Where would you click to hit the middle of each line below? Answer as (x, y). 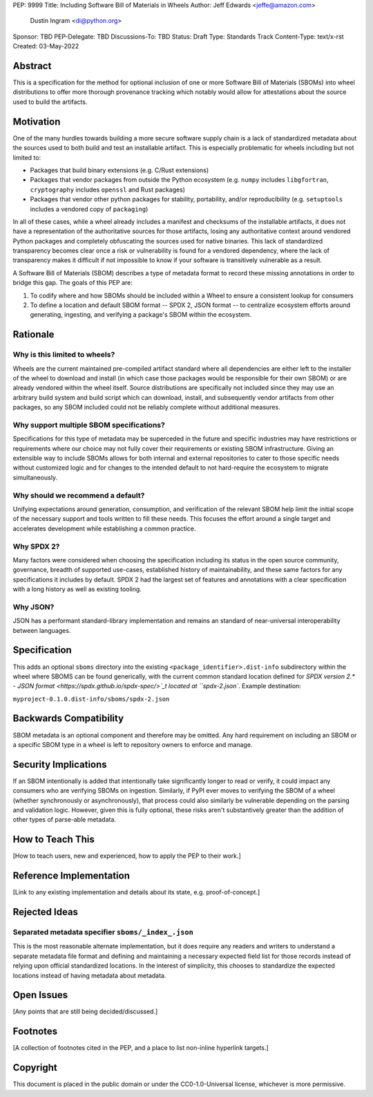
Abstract (32, 66)
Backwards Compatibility (68, 718)
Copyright (35, 1068)
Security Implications (60, 764)
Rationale (34, 334)
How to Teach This (54, 839)
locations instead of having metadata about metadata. (89, 975)
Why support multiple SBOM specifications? (89, 425)
